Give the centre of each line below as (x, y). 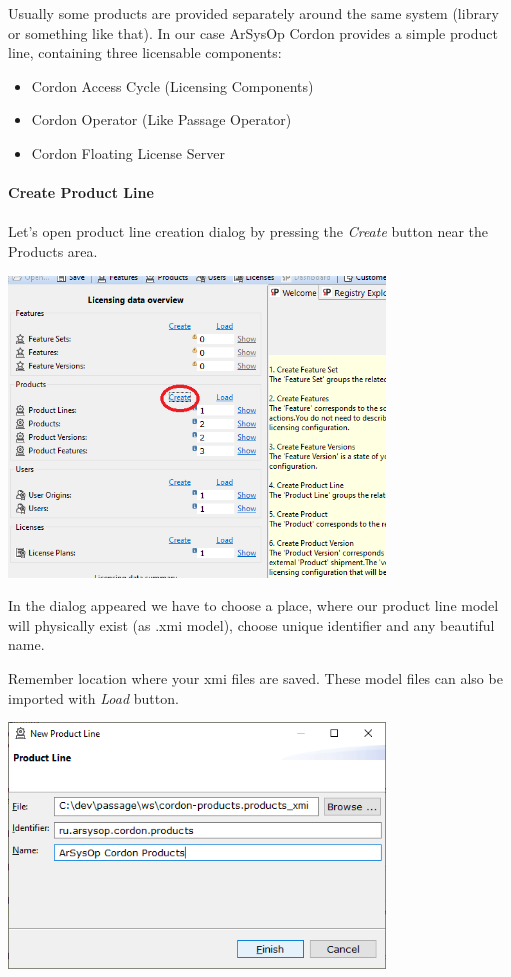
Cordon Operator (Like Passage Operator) (161, 119)
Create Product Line (81, 192)
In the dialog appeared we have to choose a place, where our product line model (253, 605)
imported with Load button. (93, 697)
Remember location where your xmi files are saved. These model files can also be (255, 678)
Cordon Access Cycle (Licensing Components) (172, 85)
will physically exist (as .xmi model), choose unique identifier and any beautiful (251, 624)
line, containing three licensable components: (145, 52)
